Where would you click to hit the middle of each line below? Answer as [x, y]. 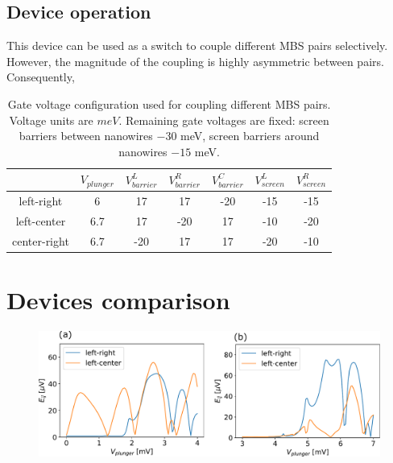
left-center [41, 220]
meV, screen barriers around [250, 136]
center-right [41, 240]
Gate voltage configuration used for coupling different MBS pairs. [169, 103]
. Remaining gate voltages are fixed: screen [224, 120]
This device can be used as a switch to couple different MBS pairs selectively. [197, 45]
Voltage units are [51, 120]
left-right [41, 201]
